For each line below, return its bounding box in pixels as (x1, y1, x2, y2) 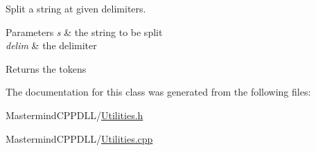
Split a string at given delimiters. (6, 1, 146, 15)
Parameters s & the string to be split (6, 24, 163, 39)
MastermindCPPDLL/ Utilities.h (6, 107, 143, 122)
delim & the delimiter (6, 38, 97, 53)
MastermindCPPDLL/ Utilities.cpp (6, 131, 153, 145)
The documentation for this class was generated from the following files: (6, 85, 311, 99)
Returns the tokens (6, 61, 87, 75)
